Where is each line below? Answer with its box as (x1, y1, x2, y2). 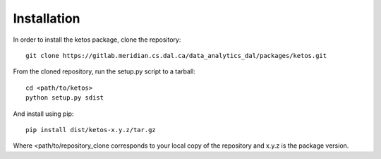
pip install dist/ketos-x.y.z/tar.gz (25, 126, 157, 134)
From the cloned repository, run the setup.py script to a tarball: (13, 67, 195, 76)
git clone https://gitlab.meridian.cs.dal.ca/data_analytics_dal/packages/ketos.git (25, 52, 327, 59)
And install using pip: (13, 110, 74, 118)
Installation (13, 11, 80, 26)
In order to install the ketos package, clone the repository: (13, 35, 181, 44)
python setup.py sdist (25, 94, 104, 102)
